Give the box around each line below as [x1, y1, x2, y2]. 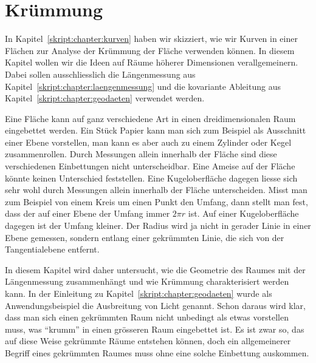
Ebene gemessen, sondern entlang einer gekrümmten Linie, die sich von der [5, 231, 284, 243]
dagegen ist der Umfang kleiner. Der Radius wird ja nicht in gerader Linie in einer [5, 219, 311, 232]
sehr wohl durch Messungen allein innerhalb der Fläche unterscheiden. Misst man [5, 183, 307, 196]
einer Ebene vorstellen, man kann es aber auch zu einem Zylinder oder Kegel [5, 135, 292, 148]
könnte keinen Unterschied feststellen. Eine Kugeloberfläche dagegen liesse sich [5, 171, 298, 184]
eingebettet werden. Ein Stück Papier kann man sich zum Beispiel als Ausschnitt [5, 124, 306, 137]
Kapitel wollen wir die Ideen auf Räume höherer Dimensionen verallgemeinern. [5, 56, 298, 69]
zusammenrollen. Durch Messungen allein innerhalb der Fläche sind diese [5, 148, 277, 160]
